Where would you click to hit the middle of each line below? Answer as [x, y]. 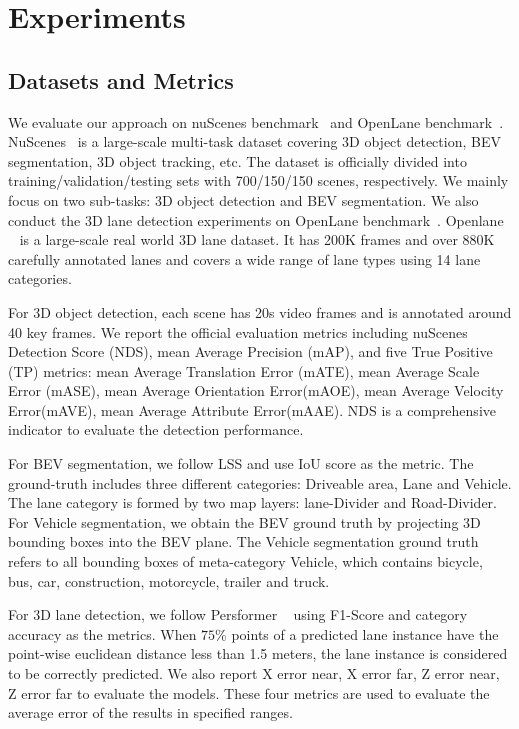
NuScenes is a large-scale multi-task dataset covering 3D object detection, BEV [254, 141]
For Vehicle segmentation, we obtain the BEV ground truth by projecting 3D [244, 521]
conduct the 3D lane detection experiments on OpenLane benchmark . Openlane [256, 219]
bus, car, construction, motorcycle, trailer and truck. [169, 580]
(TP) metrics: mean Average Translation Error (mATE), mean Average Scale [244, 370]
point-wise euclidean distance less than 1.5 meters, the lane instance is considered [258, 653]
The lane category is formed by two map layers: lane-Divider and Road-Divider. [252, 502]
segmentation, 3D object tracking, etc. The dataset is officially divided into [237, 160]
